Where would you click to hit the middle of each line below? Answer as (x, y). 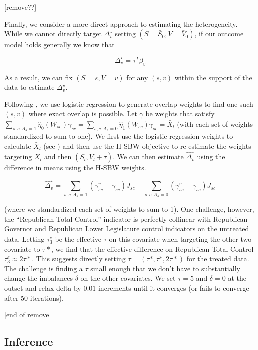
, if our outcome (219, 33)
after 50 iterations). (34, 298)
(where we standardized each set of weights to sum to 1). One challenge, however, (129, 209)
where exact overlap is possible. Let (83, 114)
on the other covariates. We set (128, 278)
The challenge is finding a (43, 268)
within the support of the (213, 77)
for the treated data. (218, 258)
